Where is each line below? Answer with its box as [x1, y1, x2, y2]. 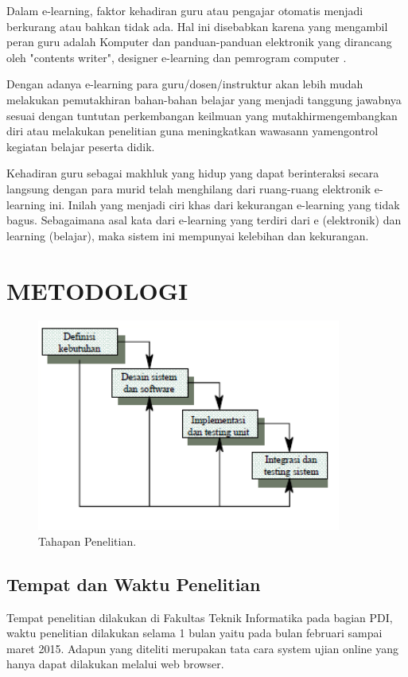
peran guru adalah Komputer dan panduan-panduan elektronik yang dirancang [6, 33, 392, 50]
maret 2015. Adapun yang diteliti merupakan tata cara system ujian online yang [6, 640, 399, 656]
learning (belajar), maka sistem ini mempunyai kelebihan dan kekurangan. [6, 227, 369, 243]
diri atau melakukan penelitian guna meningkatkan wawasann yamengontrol [6, 123, 379, 139]
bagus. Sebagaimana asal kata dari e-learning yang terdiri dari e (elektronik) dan [6, 212, 402, 228]
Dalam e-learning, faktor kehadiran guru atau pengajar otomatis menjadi [6, 2, 363, 18]
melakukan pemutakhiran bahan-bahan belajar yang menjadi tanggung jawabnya [6, 91, 402, 107]
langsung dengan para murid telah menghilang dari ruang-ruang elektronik [6, 180, 371, 196]
